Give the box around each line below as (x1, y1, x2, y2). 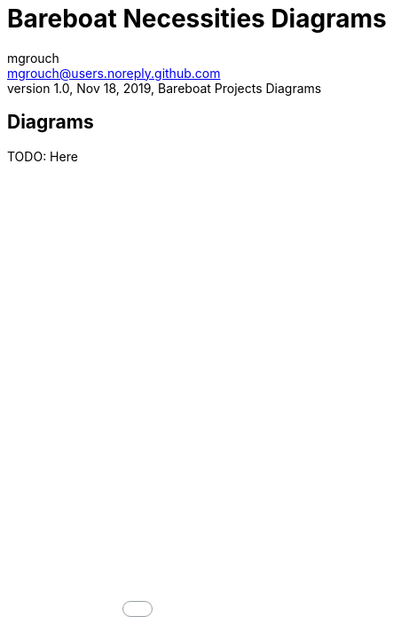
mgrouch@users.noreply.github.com (7, 65, 221, 81)
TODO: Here (7, 148, 78, 164)
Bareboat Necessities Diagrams (7, 4, 387, 34)
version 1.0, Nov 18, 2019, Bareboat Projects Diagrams (7, 80, 322, 96)
